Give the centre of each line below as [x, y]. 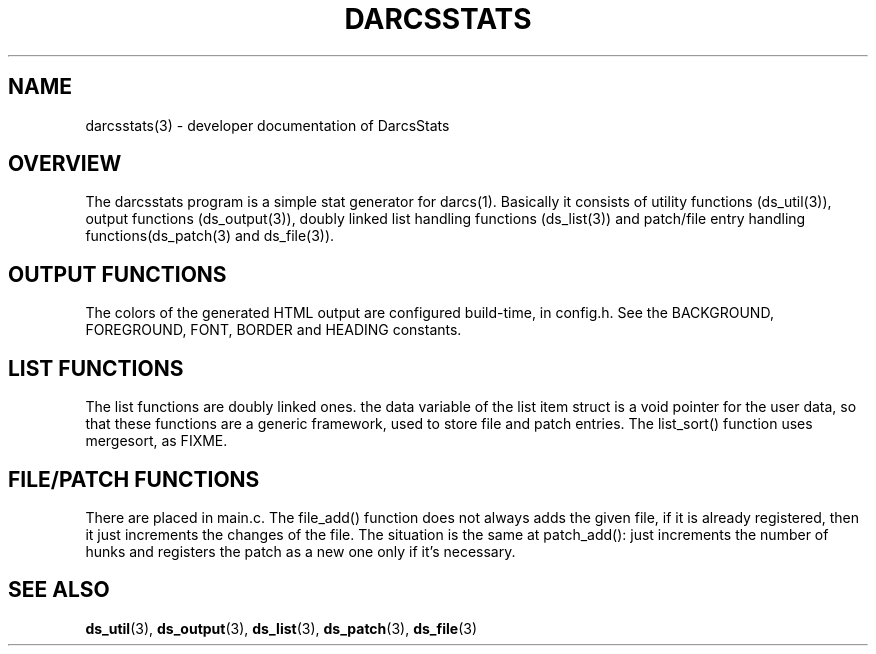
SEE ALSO [59, 590]
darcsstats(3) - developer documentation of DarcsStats [267, 125]
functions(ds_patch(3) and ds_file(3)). [210, 236]
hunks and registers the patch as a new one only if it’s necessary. [300, 551]
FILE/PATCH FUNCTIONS [134, 479]
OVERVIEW [65, 164]
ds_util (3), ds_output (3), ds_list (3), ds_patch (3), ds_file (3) [281, 628]
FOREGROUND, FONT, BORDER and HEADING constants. [273, 330]
